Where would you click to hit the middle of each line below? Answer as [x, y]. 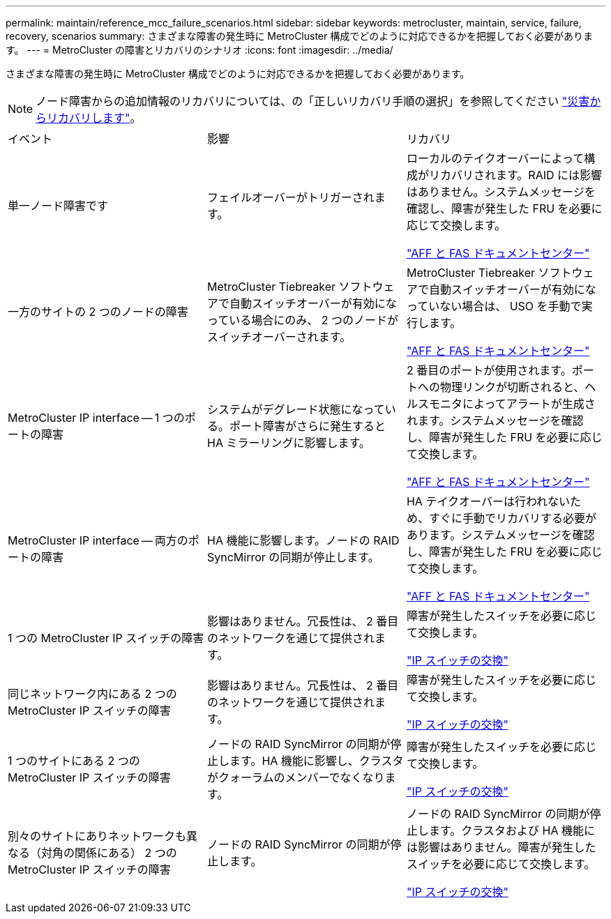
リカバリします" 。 [94, 118]
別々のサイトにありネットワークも [97, 836]
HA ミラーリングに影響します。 [288, 443]
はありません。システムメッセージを [501, 192]
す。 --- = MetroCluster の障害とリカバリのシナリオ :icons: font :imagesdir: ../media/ [199, 50]
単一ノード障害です [58, 206]
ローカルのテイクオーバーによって [495, 158]
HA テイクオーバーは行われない [488, 501]
